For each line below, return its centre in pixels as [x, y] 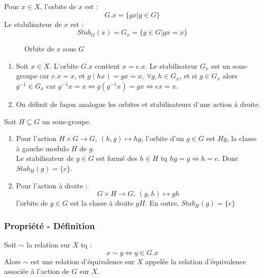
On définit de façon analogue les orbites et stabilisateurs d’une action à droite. [138, 104]
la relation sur [49, 244]
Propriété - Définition [50, 225]
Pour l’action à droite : [52, 185]
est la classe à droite [102, 203]
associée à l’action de [37, 271]
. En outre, [162, 203]
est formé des [117, 158]
